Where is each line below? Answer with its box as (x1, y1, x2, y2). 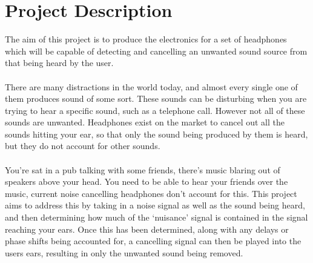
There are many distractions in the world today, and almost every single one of (5, 80, 298, 93)
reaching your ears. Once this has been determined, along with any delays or (5, 222, 289, 235)
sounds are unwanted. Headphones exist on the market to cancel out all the (5, 116, 285, 128)
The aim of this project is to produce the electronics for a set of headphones (5, 33, 287, 45)
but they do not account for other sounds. (5, 139, 160, 152)
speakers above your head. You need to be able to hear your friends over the (5, 175, 288, 188)
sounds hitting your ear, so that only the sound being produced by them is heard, (5, 127, 308, 140)
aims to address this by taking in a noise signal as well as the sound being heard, (5, 199, 305, 211)
